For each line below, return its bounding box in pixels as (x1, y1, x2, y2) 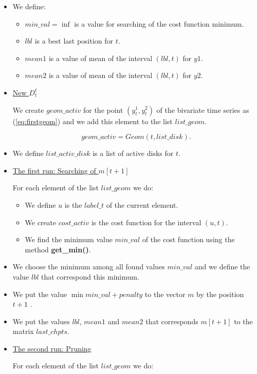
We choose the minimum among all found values (12, 261, 165, 272)
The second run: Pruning (12, 343, 91, 353)
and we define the (194, 261, 250, 272)
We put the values (12, 316, 70, 326)
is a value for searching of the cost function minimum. (74, 18, 244, 29)
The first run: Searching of (12, 165, 96, 175)
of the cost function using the (142, 234, 235, 245)
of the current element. (106, 199, 178, 210)
